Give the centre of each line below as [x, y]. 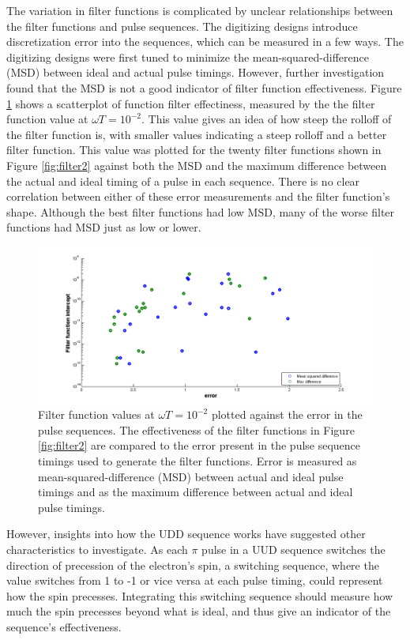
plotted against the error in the [287, 414]
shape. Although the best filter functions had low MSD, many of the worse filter [201, 211]
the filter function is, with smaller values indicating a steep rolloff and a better [197, 134]
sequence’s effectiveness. [64, 626]
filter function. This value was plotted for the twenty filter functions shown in [194, 150]
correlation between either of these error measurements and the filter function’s [198, 196]
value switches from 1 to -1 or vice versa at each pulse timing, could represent [195, 580]
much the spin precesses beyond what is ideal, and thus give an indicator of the [199, 611]
